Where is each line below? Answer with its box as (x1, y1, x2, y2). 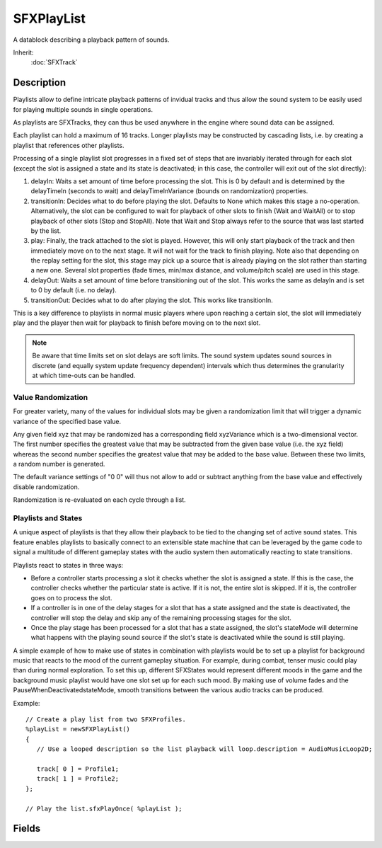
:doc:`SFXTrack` (30, 58, 78, 67)
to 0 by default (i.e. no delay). (30, 286, 117, 294)
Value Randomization (13, 392, 88, 402)
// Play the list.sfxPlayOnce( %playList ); (25, 804, 183, 813)
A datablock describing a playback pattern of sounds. (13, 35, 170, 44)
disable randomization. (13, 482, 80, 491)
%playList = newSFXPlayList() (25, 726, 131, 733)
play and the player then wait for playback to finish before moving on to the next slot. (13, 319, 261, 327)
